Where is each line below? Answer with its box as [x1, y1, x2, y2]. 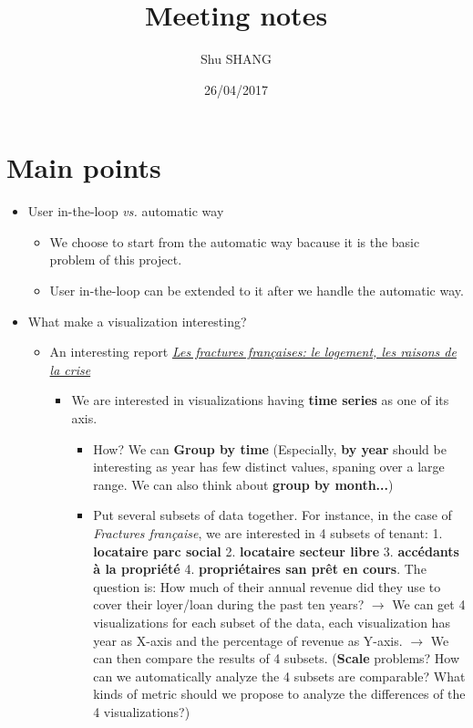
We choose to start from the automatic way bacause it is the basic [49, 232, 420, 251]
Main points [6, 149, 161, 186]
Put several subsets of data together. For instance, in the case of [93, 505, 452, 525]
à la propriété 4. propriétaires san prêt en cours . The [93, 559, 427, 578]
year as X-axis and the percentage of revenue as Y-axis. [93, 630, 403, 650]
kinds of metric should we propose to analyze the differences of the [93, 684, 466, 703]
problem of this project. [49, 250, 182, 269]
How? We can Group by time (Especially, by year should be [93, 439, 447, 458]
